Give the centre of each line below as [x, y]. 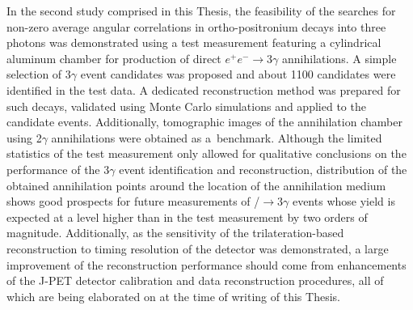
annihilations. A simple [339, 58]
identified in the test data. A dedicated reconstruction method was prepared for [204, 89]
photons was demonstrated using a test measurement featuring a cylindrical [194, 42]
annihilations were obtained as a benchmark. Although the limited [217, 137]
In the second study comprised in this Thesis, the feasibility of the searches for [201, 11]
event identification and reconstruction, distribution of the [263, 169]
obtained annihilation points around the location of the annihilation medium [196, 185]
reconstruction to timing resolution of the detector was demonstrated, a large [198, 248]
